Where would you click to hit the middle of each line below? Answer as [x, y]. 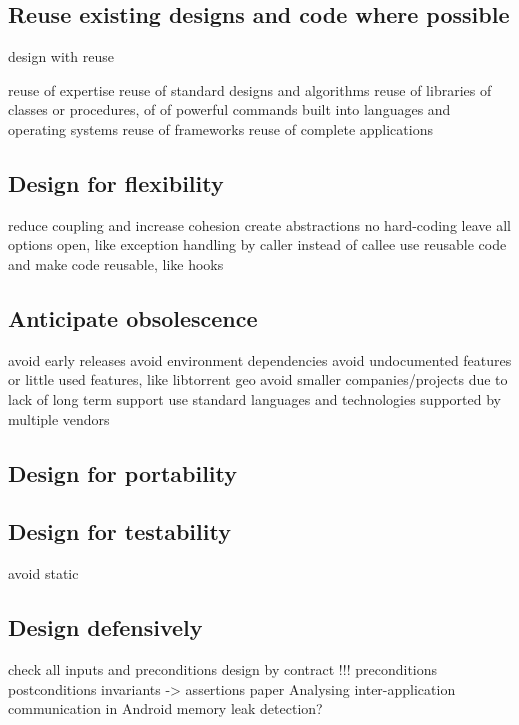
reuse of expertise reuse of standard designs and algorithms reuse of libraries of [250, 89]
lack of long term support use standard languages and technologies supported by [254, 398]
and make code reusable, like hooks [116, 263]
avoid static [43, 573]
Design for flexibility [116, 182]
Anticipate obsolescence [133, 317]
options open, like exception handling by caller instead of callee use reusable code [257, 244]
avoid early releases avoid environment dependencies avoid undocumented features [260, 359]
